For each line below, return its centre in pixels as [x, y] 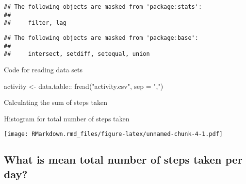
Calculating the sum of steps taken [56, 102]
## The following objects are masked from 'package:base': [101, 38]
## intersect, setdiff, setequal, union [77, 54]
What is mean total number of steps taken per [123, 159]
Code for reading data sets [43, 69]
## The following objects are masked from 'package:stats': [103, 7]
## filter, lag [35, 23]
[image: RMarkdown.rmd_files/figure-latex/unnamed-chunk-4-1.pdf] [114, 134]
